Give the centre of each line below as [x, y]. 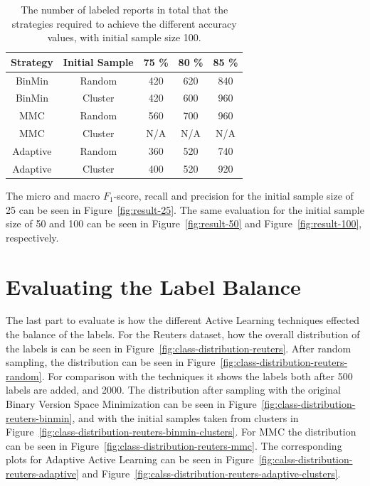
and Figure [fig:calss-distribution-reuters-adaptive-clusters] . [211, 473]
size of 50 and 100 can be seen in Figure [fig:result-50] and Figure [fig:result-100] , [184, 223]
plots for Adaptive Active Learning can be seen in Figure [130, 459]
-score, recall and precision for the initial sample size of [233, 195]
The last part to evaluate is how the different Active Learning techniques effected [183, 320]
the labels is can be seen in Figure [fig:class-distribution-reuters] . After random [179, 348]
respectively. [32, 237]
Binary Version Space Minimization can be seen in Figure [131, 404]
